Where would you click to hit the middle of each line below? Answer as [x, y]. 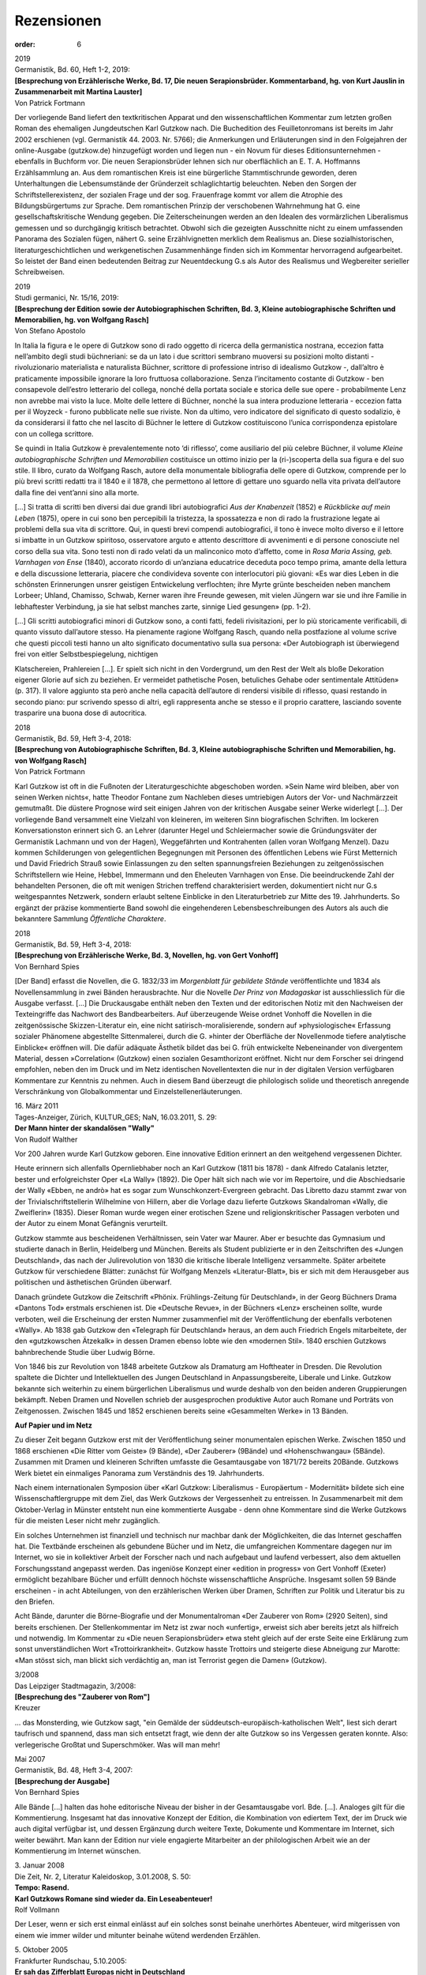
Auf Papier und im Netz [53, 1425]
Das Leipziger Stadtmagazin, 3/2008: [75, 1686]
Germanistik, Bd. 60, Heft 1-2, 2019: [72, 70]
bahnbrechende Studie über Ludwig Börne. [85, 1352]
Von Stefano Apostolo [50, 331]
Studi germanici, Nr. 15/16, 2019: [67, 298]
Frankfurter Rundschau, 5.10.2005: [71, 1961]
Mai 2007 [30, 1759]
